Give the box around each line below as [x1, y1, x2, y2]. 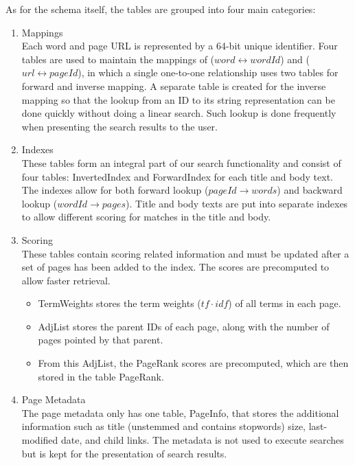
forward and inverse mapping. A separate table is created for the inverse [21, 78, 326, 93]
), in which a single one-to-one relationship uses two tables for [78, 65, 339, 80]
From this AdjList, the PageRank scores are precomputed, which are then [38, 356, 349, 370]
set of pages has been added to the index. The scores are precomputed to [21, 260, 330, 274]
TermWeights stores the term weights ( [38, 296, 201, 310]
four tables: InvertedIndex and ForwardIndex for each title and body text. [21, 169, 333, 183]
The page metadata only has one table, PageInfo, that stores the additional [21, 405, 339, 420]
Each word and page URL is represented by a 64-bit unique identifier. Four [21, 38, 338, 53]
